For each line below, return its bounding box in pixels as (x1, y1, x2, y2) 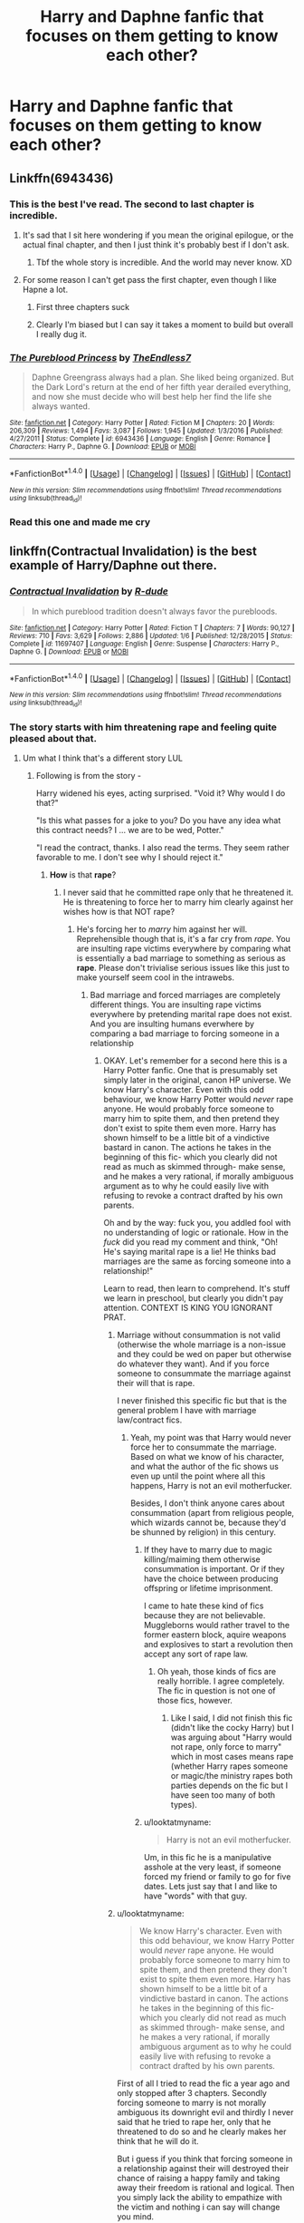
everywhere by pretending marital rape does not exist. (90, 1009, 292, 1020)
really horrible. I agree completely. (157, 1675, 285, 1687)
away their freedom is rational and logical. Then (117, 2182, 295, 2193)
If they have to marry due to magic (143, 1544, 273, 1556)
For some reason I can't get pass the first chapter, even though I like (22, 274, 278, 285)
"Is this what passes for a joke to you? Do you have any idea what (35, 815, 281, 826)
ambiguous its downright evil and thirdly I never (117, 2107, 294, 2118)
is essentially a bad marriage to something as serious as (76, 953, 287, 964)
